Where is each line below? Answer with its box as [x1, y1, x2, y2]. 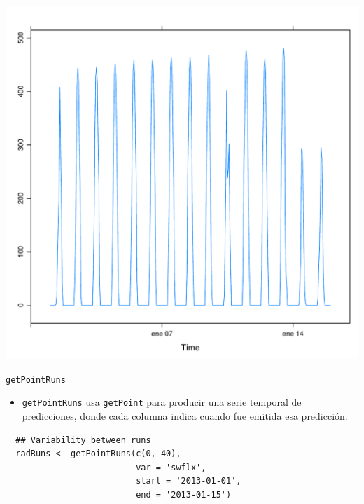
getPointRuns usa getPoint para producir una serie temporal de [22, 395, 302, 409]
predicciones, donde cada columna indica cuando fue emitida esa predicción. [22, 408, 348, 423]
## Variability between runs [15, 435, 151, 445]
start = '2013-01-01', [136, 476, 241, 486]
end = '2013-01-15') [136, 489, 232, 500]
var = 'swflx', [136, 462, 206, 472]
